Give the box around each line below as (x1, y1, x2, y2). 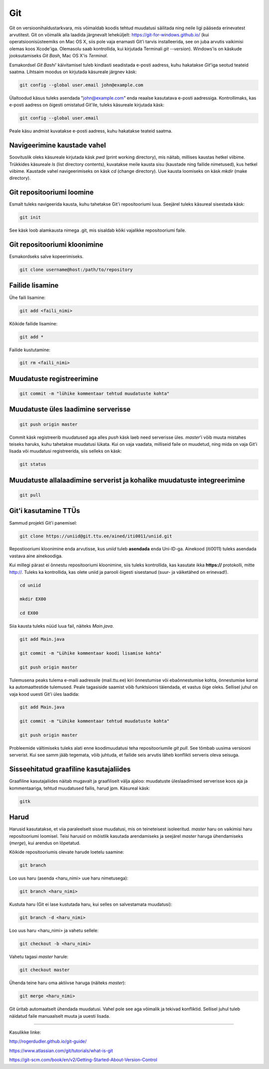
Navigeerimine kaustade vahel (9, 141, 106, 149)
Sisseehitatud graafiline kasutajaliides (9, 765, 131, 774)
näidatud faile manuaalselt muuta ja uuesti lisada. (9, 1013, 111, 1019)
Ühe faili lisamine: (9, 294, 46, 300)
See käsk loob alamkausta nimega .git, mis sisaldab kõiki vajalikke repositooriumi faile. (9, 227, 186, 234)
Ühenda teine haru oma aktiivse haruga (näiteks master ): (9, 980, 126, 986)
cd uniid (19, 582, 41, 588)
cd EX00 (19, 610, 38, 616)
